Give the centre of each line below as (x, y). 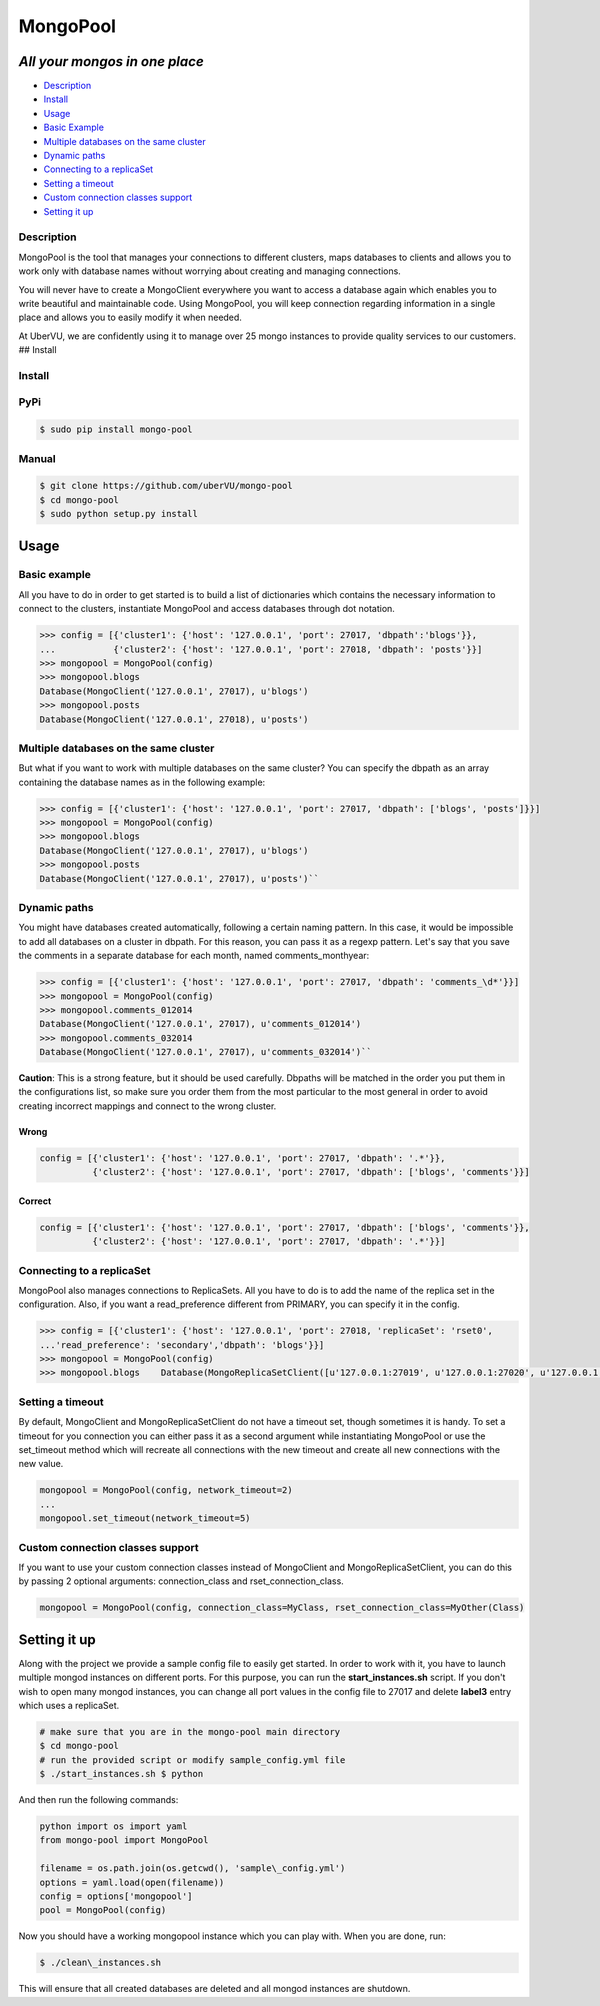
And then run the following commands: (98, 1800)
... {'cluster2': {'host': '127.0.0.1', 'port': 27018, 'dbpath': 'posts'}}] (261, 649)
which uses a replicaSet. (69, 1705)
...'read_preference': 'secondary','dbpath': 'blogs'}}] (182, 1344)
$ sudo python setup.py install (119, 514)
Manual (37, 458)
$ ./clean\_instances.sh (100, 1963)
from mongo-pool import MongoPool (124, 1840)
